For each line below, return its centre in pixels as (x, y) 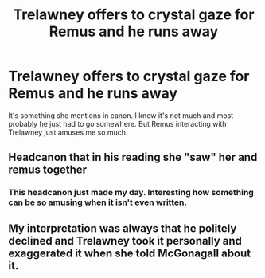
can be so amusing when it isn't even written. (97, 202)
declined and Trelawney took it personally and (125, 241)
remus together (48, 170)
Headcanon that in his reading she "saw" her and (133, 157)
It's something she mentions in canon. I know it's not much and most (121, 115)
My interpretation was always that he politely (123, 228)
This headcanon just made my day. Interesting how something (131, 193)
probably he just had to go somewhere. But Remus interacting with (117, 123)
